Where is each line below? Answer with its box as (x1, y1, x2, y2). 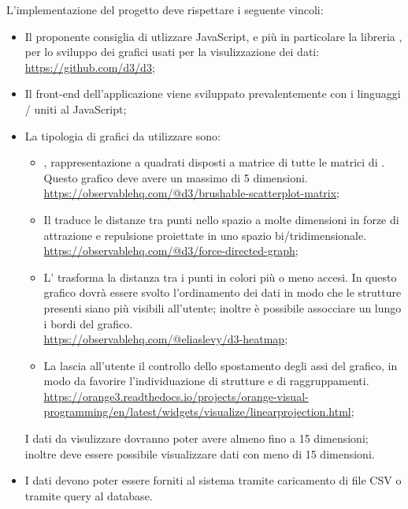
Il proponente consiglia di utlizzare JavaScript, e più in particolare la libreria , (24, 28, 402, 44)
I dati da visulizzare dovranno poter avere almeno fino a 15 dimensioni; (24, 430, 369, 447)
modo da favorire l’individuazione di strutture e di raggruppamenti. (43, 372, 369, 389)
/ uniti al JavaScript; (24, 100, 127, 117)
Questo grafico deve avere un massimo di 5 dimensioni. (43, 169, 308, 185)
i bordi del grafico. (43, 315, 133, 331)
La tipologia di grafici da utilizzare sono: (24, 127, 221, 144)
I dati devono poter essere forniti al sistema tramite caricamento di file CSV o (24, 472, 402, 488)
